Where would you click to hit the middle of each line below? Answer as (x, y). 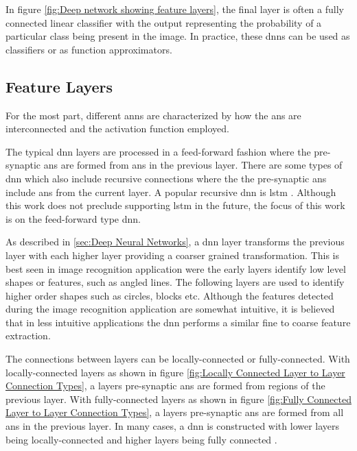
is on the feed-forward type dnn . (73, 218)
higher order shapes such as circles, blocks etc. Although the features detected (170, 295)
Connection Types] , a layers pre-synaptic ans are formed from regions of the (165, 386)
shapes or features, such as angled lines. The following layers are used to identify (175, 282)
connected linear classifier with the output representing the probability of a (164, 22)
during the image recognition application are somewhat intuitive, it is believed (170, 309)
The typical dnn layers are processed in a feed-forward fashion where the (158, 151)
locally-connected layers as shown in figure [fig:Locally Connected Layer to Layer (175, 372)
